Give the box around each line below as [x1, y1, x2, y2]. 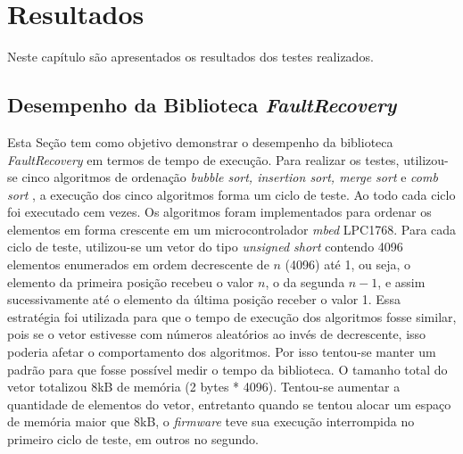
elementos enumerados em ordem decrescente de [7, 255, 269, 274]
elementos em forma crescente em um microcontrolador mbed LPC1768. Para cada [7, 219, 457, 238]
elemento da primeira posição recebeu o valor [7, 272, 254, 291]
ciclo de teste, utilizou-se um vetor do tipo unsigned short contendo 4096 [7, 237, 403, 256]
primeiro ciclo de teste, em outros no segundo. [7, 430, 259, 449]
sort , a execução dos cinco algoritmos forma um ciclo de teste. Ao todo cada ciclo [7, 185, 456, 203]
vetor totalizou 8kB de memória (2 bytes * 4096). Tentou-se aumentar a [7, 377, 401, 396]
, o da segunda [265, 272, 345, 291]
